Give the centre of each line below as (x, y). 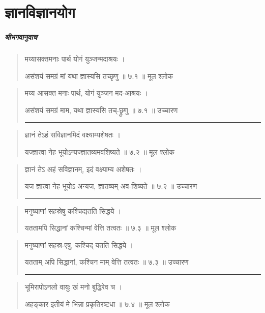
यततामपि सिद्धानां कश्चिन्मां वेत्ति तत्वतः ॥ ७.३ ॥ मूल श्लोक (100, 228)
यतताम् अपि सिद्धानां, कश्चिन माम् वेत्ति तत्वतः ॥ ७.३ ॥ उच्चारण (107, 262)
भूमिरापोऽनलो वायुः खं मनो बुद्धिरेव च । (73, 287)
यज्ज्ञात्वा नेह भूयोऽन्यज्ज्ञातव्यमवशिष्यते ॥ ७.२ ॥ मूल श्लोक (99, 151)
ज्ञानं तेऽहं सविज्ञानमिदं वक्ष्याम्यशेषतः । (73, 135)
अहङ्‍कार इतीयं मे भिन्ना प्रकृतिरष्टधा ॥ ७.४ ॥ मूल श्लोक (97, 304)
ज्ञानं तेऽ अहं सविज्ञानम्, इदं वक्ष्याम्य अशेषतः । (83, 169)
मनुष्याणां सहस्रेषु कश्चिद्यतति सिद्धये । (73, 210)
